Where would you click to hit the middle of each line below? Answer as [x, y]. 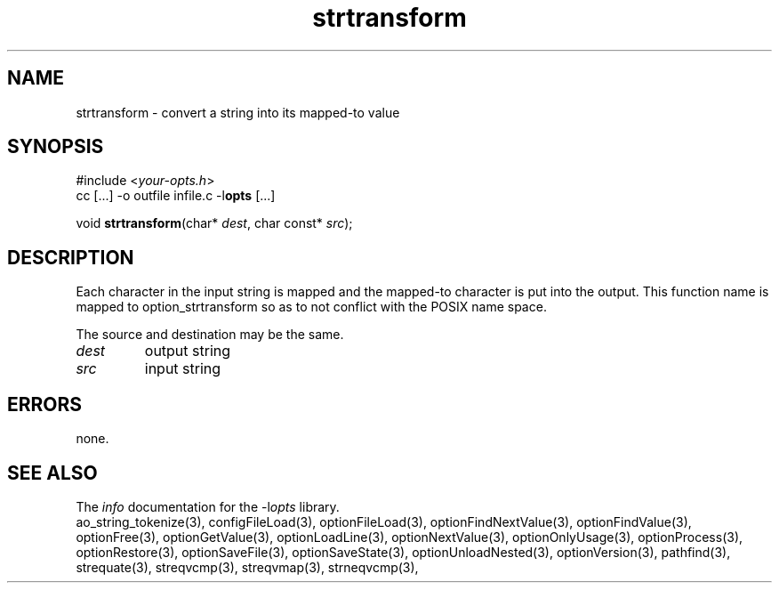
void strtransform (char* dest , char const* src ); [214, 223]
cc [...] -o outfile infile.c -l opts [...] [176, 196]
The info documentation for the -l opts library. [208, 506]
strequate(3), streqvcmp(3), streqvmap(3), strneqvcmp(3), [247, 567]
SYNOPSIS [56, 147]
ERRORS [45, 404]
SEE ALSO [52, 473]
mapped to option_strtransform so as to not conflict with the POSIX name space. [311, 307]
